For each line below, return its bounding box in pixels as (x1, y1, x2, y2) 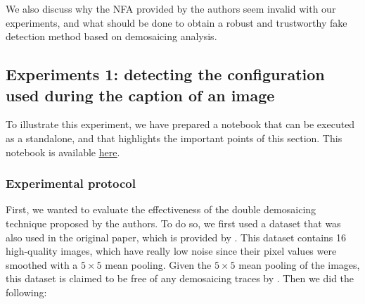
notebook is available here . (6, 144, 120, 159)
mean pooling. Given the (105, 257, 212, 272)
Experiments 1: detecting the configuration (6, 63, 325, 85)
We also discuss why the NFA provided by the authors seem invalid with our (6, 1, 336, 15)
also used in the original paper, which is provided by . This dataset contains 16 (6, 229, 346, 244)
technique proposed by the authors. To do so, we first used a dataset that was (6, 215, 341, 230)
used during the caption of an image (6, 84, 275, 106)
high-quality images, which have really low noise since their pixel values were (6, 243, 337, 258)
